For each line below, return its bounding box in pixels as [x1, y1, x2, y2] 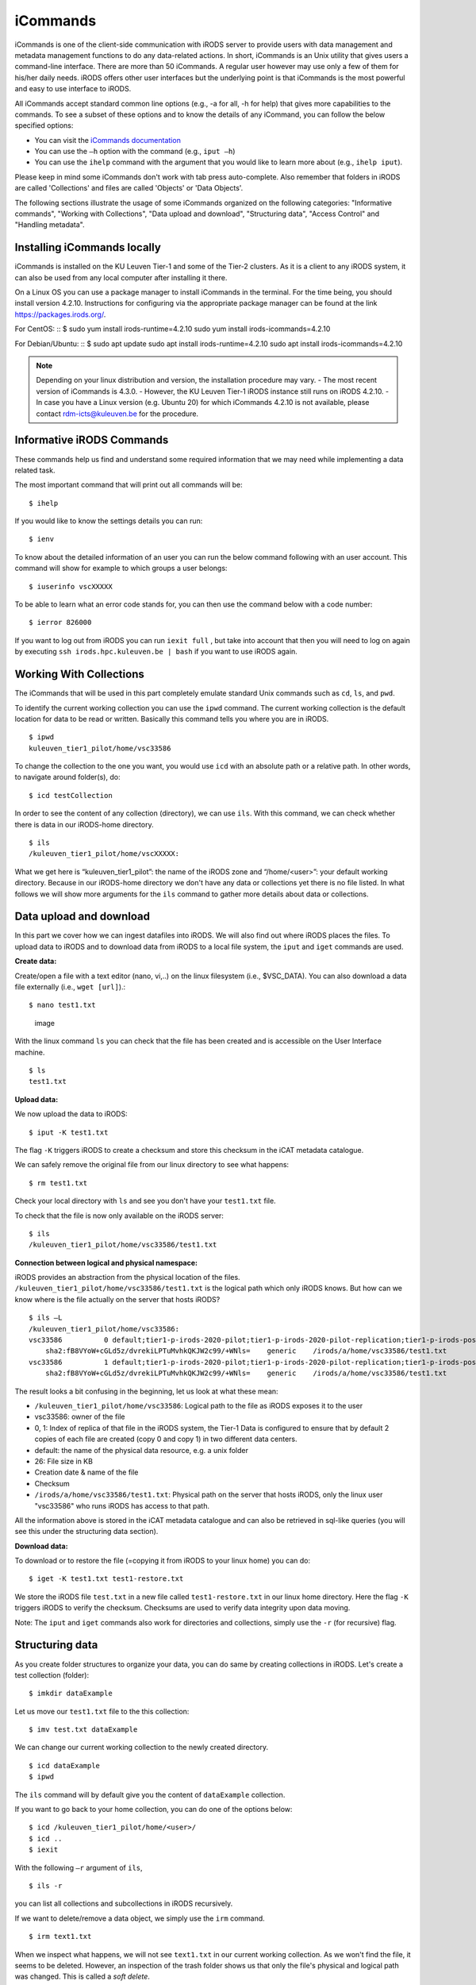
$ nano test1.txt [29, 1000, 96, 1010]
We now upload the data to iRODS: [14, 1109, 128, 1119]
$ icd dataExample [29, 1761, 101, 1770]
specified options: [14, 121, 74, 130]
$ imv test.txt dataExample [29, 1725, 138, 1734]
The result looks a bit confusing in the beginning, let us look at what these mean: [14, 1386, 278, 1396]
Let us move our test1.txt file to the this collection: [14, 1706, 190, 1716]
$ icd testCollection [29, 791, 113, 800]
